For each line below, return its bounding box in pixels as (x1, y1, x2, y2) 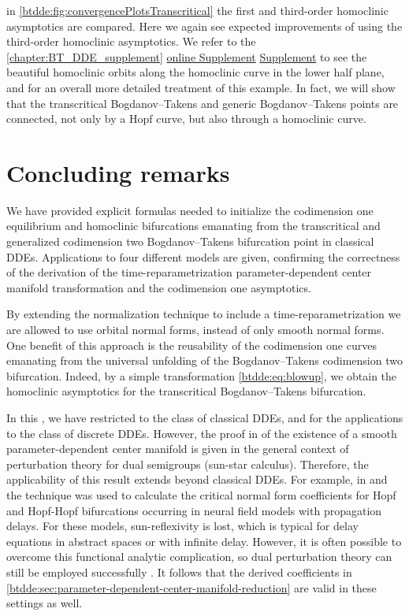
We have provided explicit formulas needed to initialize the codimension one (6, 202, 374, 218)
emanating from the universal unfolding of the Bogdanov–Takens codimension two (6, 352, 403, 369)
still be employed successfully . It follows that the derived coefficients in (6, 563, 352, 580)
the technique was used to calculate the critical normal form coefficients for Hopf (6, 486, 396, 503)
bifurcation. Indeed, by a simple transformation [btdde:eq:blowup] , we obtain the (6, 367, 397, 384)
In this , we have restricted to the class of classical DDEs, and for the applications (6, 410, 403, 425)
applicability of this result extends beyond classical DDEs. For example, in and (6, 471, 388, 488)
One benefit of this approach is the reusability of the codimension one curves (6, 336, 377, 353)
